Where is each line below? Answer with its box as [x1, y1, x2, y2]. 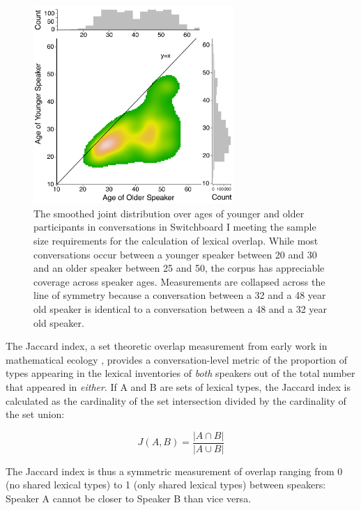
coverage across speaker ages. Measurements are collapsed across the [33, 274, 325, 288]
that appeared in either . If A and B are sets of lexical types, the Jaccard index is [6, 379, 351, 394]
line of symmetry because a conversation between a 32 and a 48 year [33, 288, 326, 302]
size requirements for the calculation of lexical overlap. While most [33, 233, 318, 248]
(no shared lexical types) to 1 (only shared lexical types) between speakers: [6, 477, 326, 492]
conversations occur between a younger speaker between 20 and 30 [33, 247, 317, 261]
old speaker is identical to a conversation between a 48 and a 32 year [33, 302, 328, 316]
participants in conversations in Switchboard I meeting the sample [33, 219, 316, 234]
